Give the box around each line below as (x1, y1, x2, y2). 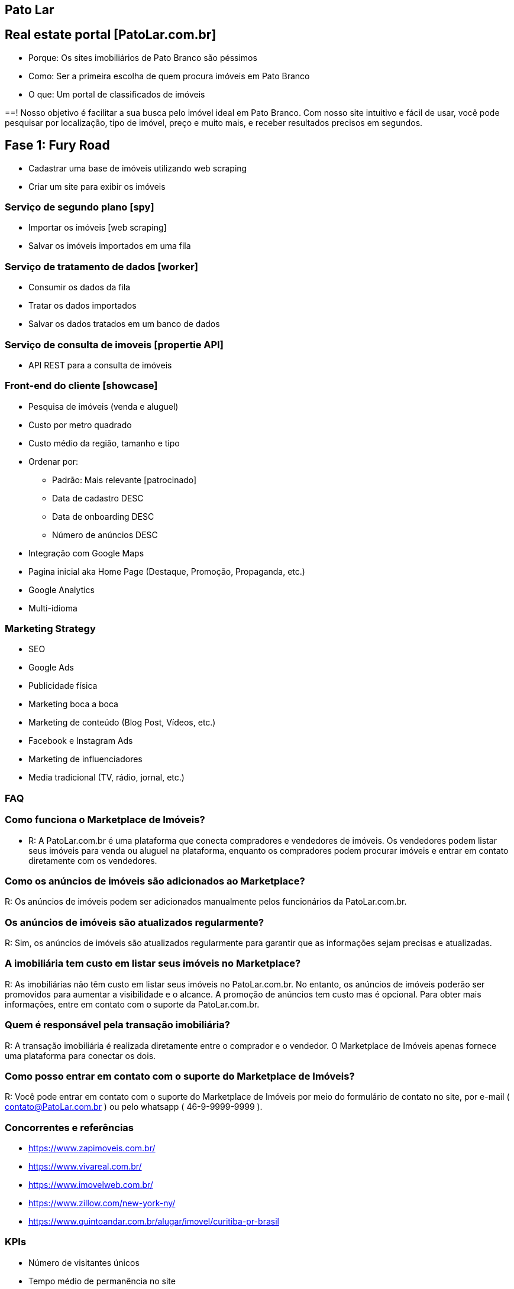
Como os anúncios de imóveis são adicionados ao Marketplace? (5, 875, 305, 887)
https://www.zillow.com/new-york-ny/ (28, 1198, 176, 1209)
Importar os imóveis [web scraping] (28, 222, 167, 233)
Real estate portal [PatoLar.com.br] (5, 27, 216, 43)
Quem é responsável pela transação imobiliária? (5, 1019, 230, 1031)
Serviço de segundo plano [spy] (5, 201, 154, 213)
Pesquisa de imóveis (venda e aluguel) (28, 401, 179, 412)
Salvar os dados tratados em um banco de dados (28, 319, 220, 329)
